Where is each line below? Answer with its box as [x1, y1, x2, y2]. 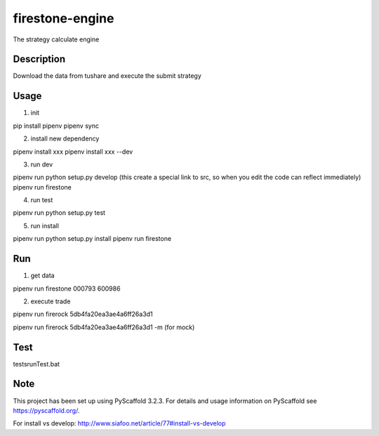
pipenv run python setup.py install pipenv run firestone [13, 234, 172, 243]
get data [30, 271, 55, 280]
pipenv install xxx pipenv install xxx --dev [13, 147, 133, 156]
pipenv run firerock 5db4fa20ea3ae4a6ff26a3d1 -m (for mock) [13, 323, 195, 331]
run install [30, 221, 60, 230]
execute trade [30, 297, 71, 305]
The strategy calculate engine [13, 35, 100, 44]
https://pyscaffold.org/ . [13, 406, 80, 414]
